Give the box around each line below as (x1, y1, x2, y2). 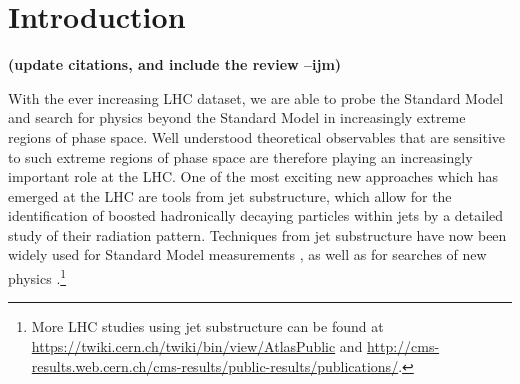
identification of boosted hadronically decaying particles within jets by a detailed (8, 205, 504, 226)
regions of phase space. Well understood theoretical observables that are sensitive (8, 126, 506, 147)
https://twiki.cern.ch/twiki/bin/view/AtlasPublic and (31, 335, 363, 356)
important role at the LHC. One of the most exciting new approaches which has (8, 166, 499, 187)
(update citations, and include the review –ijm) (8, 54, 342, 75)
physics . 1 (8, 265, 67, 288)
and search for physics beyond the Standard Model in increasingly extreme (8, 107, 466, 128)
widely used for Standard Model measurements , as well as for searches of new (8, 244, 487, 265)
